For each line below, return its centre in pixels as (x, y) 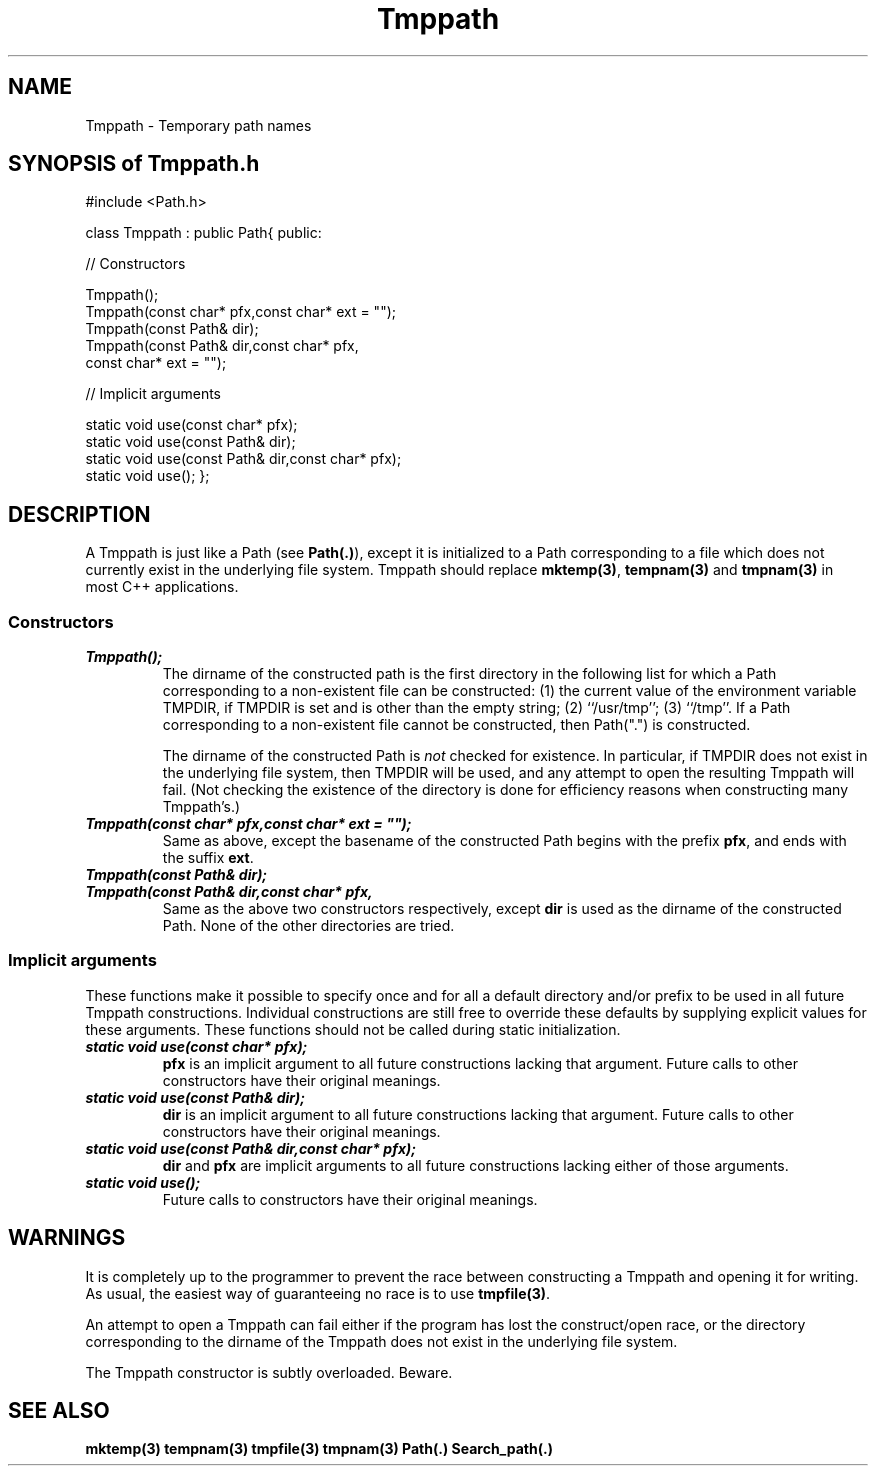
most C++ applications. (162, 587)
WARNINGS (67, 1238)
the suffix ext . (208, 858)
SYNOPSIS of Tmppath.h (134, 164)
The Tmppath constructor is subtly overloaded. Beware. (269, 1372)
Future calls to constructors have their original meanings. (350, 1199)
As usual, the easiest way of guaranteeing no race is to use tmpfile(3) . (318, 1293)
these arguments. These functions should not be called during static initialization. (353, 1029)
